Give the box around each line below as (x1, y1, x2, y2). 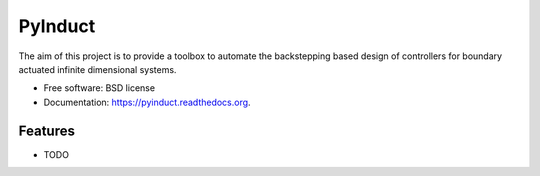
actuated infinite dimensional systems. (18, 63, 177, 75)
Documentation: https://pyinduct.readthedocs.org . (43, 96, 251, 108)
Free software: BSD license (43, 82, 155, 94)
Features (18, 122, 75, 139)
